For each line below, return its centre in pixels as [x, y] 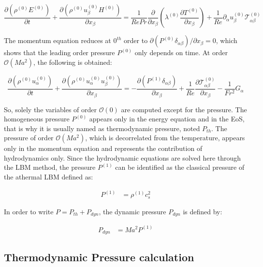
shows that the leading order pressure [59, 52]
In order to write [29, 211]
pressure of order [29, 138]
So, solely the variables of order [50, 109]
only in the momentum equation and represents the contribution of [103, 148]
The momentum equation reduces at [58, 40]
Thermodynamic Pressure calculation [99, 257]
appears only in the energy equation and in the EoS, [167, 119]
